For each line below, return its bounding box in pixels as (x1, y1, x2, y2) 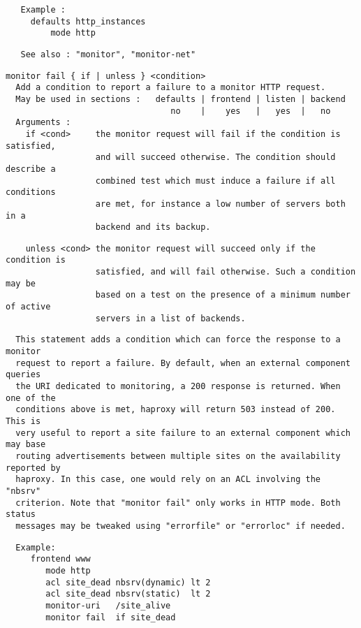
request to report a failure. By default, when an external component (15, 358, 351, 368)
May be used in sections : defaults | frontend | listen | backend (15, 94, 346, 104)
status (6, 509, 36, 520)
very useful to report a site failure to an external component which (15, 428, 351, 438)
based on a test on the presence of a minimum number (95, 290, 351, 300)
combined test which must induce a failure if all (95, 175, 336, 186)
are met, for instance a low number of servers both (95, 198, 346, 209)
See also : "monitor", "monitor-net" (20, 49, 196, 59)
